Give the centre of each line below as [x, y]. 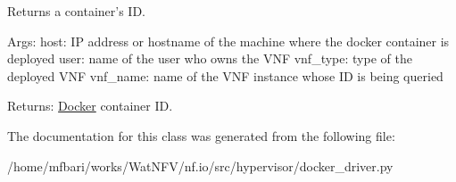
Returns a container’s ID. [77, 11]
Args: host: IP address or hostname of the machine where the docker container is [228, 41]
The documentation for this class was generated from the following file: [201, 135]
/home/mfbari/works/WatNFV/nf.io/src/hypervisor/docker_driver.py [200, 165]
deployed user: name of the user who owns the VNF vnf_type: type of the [210, 58]
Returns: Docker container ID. [90, 106]
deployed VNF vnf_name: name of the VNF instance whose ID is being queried [225, 75]
